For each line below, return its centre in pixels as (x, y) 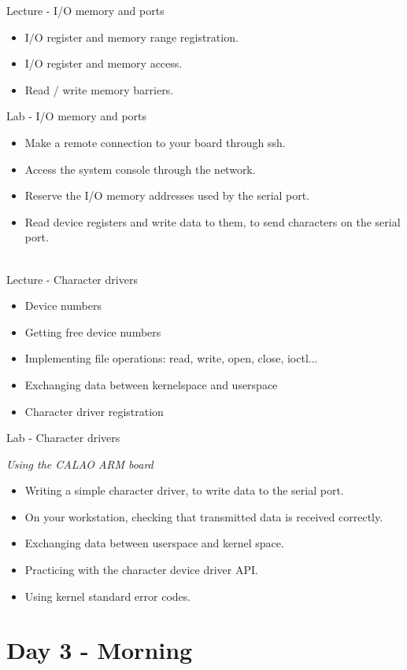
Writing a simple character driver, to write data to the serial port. (184, 490)
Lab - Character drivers (63, 438)
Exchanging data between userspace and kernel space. (154, 543)
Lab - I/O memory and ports (77, 116)
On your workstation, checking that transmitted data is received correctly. (204, 516)
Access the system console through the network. (140, 169)
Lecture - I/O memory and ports (85, 10)
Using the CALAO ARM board (80, 464)
